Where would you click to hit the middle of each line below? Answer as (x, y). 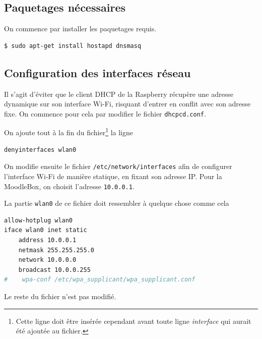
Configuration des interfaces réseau (97, 72)
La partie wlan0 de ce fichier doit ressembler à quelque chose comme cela (117, 203)
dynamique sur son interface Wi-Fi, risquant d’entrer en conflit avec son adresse (127, 104)
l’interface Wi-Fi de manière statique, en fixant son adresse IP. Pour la (113, 176)
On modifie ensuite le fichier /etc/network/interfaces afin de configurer (118, 166)
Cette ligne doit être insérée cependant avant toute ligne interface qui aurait (134, 321)
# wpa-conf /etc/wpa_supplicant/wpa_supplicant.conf (100, 280)
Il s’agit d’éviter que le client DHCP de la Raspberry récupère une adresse (119, 94)
